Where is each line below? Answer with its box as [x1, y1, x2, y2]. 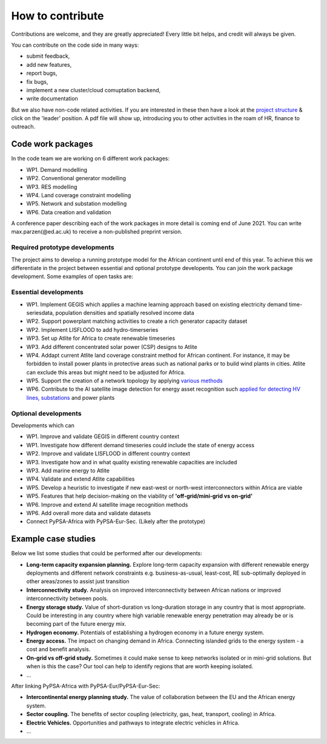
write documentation [26, 95, 78, 103]
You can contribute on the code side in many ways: [11, 41, 139, 49]
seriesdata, [26, 309, 54, 316]
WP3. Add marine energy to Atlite [26, 467, 110, 474]
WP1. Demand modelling [26, 166, 87, 173]
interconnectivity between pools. [26, 595, 108, 602]
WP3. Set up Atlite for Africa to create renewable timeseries [26, 334, 176, 342]
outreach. [11, 123, 36, 130]
